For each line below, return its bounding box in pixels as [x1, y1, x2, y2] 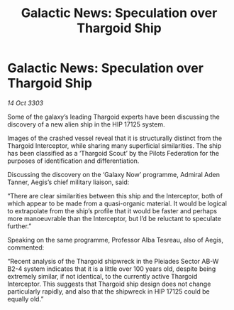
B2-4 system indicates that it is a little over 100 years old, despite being [7, 264, 216, 273]
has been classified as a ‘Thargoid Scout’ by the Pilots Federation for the [7, 149, 220, 157]
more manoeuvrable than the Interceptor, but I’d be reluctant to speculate [7, 214, 221, 223]
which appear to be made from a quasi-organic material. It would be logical [7, 199, 227, 208]
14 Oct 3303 [7, 98, 44, 107]
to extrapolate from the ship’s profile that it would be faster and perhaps [7, 206, 218, 215]
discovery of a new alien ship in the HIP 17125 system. [7, 119, 165, 129]
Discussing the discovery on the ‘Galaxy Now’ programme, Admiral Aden [7, 170, 220, 178]
